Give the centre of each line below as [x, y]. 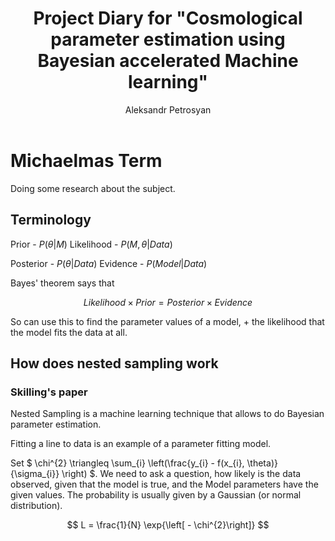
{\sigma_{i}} [35, 474]
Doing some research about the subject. [93, 188]
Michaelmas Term [86, 160]
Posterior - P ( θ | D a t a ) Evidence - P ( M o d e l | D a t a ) [109, 263]
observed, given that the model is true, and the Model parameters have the [164, 484]
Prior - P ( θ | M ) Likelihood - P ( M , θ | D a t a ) [91, 244]
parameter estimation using [168, 39]
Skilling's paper [49, 392]
